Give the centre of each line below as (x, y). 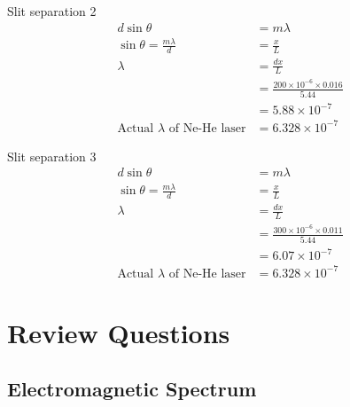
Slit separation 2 (52, 11)
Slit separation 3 (52, 156)
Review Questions (119, 332)
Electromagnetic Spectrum (132, 389)
